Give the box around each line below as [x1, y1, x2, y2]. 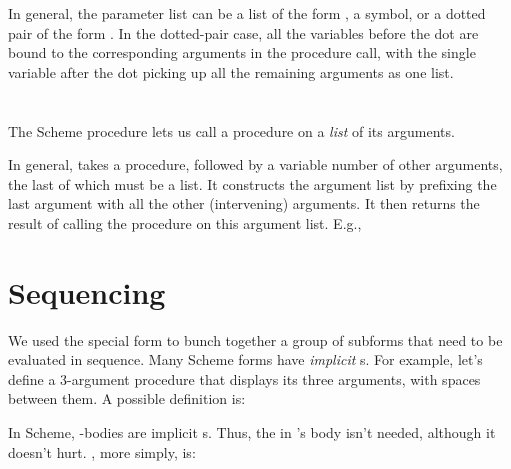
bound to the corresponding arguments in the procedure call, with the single [8, 42, 476, 63]
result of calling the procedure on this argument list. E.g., [8, 212, 362, 233]
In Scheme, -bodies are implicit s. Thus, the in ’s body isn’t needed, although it [8, 422, 496, 443]
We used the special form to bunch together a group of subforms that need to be [8, 329, 503, 350]
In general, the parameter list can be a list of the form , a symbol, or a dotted [8, 3, 486, 23]
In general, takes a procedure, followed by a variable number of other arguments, [8, 154, 503, 175]
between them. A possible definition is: [8, 388, 246, 409]
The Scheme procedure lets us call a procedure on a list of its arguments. [8, 120, 455, 141]
